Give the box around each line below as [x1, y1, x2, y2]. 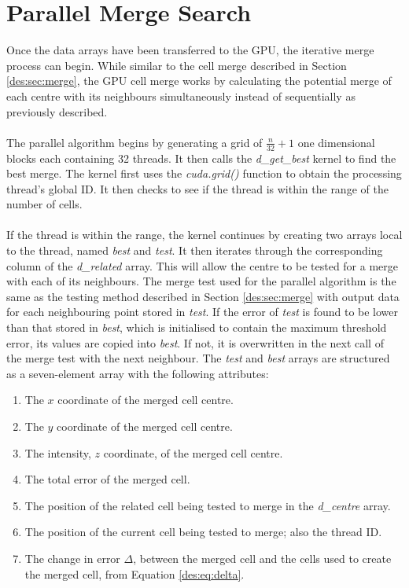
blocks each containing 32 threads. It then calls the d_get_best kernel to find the [6, 149, 396, 166]
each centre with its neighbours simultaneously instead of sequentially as [6, 87, 356, 104]
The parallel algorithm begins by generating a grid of [6, 134, 263, 150]
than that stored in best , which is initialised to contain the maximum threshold [6, 319, 387, 336]
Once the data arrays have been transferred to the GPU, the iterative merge [6, 42, 374, 58]
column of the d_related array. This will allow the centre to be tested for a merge [6, 257, 398, 274]
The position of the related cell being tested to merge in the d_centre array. [24, 497, 391, 513]
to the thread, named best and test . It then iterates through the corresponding [6, 242, 383, 259]
